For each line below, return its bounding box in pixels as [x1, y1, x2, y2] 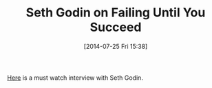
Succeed [89, 19, 142, 35]
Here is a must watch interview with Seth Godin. [7, 74, 143, 82]
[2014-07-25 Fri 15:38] [83, 42, 148, 50]
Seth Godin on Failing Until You [25, 5, 206, 21]
